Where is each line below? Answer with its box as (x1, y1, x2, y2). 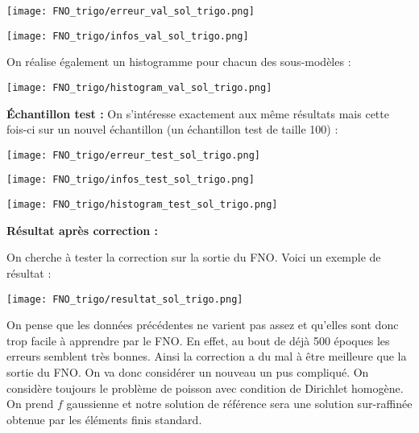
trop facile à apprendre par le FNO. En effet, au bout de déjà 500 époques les (6, 332, 390, 348)
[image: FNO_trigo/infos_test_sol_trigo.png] (6, 174, 255, 186)
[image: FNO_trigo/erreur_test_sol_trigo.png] (6, 149, 260, 161)
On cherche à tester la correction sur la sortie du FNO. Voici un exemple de (6, 249, 381, 266)
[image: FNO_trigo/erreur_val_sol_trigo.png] (6, 6, 255, 17)
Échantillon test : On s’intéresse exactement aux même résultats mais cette (6, 105, 389, 122)
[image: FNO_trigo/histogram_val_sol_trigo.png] (6, 81, 272, 93)
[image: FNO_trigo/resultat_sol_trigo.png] (6, 293, 243, 305)
